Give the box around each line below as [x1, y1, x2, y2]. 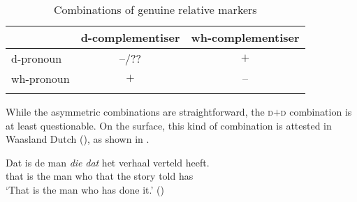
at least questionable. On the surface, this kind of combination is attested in [6, 118, 332, 132]
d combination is [280, 104, 352, 118]
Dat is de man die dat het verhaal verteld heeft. [6, 155, 210, 169]
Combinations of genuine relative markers [54, 1, 257, 17]
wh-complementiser [191, 29, 300, 45]
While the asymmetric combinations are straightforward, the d [6, 104, 273, 118]
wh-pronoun [11, 70, 70, 86]
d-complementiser [80, 29, 180, 45]
